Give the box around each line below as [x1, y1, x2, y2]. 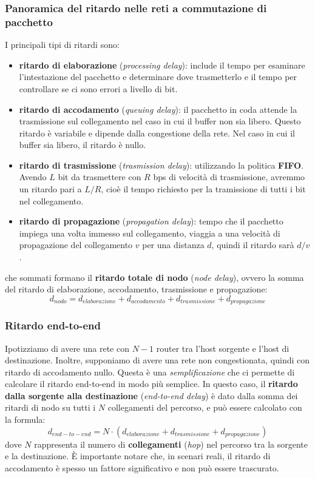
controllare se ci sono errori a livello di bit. [19, 82, 178, 95]
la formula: [5, 413, 46, 426]
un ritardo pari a [19, 183, 82, 195]
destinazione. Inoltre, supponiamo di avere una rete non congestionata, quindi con [5, 354, 310, 366]
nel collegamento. [19, 194, 84, 207]
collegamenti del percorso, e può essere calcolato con [107, 401, 302, 414]
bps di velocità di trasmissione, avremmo [153, 170, 305, 183]
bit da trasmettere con [58, 170, 141, 183]
